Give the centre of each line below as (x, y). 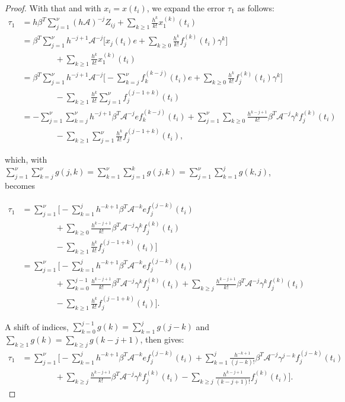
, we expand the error (186, 8)
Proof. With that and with (53, 8)
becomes (20, 185)
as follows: (256, 8)
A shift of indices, (37, 326)
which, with (26, 159)
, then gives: (162, 339)
